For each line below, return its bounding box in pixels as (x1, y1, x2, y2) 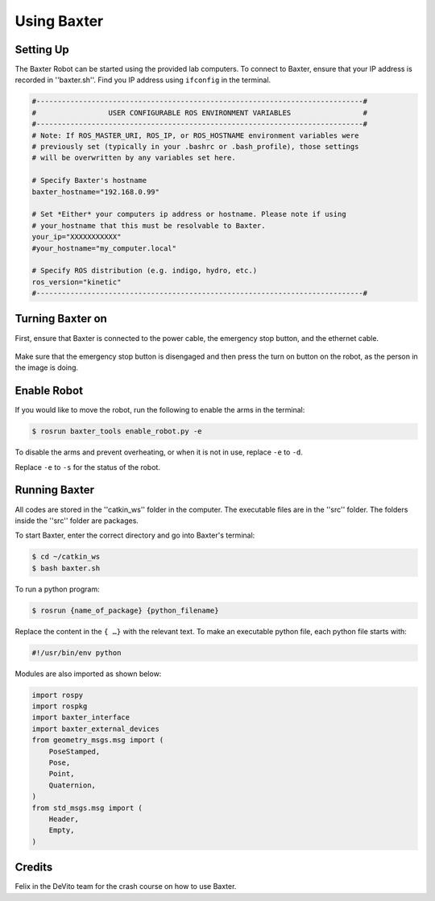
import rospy (31, 690, 84, 700)
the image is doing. (14, 363, 79, 372)
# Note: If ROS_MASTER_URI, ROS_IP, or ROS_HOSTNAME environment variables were (31, 131, 359, 140)
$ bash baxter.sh (31, 563, 101, 572)
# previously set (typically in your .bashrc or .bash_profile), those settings (31, 142, 359, 151)
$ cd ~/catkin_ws (31, 552, 101, 562)
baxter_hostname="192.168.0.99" (31, 187, 160, 197)
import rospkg (31, 701, 88, 711)
